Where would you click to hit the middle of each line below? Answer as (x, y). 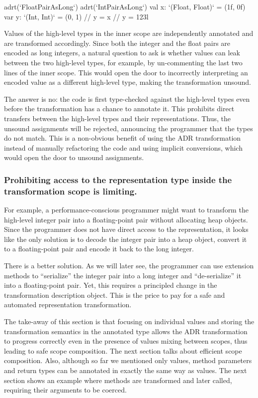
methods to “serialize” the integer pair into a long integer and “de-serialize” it (123, 275)
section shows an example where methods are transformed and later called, (118, 380)
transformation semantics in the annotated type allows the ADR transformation (126, 331)
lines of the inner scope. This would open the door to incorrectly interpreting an (126, 72)
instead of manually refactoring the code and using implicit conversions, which (123, 147)
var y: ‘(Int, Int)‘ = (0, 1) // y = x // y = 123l (76, 16)
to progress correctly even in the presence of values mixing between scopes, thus (126, 341)
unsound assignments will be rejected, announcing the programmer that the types (129, 128)
